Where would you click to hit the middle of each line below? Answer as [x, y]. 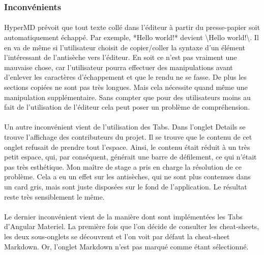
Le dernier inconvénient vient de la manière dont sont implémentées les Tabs [123, 216]
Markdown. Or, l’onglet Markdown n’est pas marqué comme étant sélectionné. [126, 246]
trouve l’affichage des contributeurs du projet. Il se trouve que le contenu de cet [128, 136]
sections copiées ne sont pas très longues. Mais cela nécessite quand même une [126, 87]
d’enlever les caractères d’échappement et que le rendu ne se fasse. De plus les [125, 77]
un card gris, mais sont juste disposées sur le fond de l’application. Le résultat [126, 186]
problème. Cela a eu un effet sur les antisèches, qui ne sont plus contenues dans [127, 177]
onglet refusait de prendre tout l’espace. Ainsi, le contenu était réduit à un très [127, 147]
